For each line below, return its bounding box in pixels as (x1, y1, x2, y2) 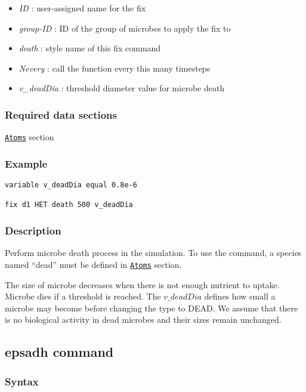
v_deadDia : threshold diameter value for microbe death (18, 82, 225, 94)
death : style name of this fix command (18, 42, 161, 54)
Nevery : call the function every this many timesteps (18, 61, 211, 74)
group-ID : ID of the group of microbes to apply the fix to (18, 21, 231, 34)
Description (5, 223, 61, 237)
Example (5, 156, 48, 171)
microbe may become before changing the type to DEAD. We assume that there (5, 301, 298, 314)
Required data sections (5, 107, 117, 122)
